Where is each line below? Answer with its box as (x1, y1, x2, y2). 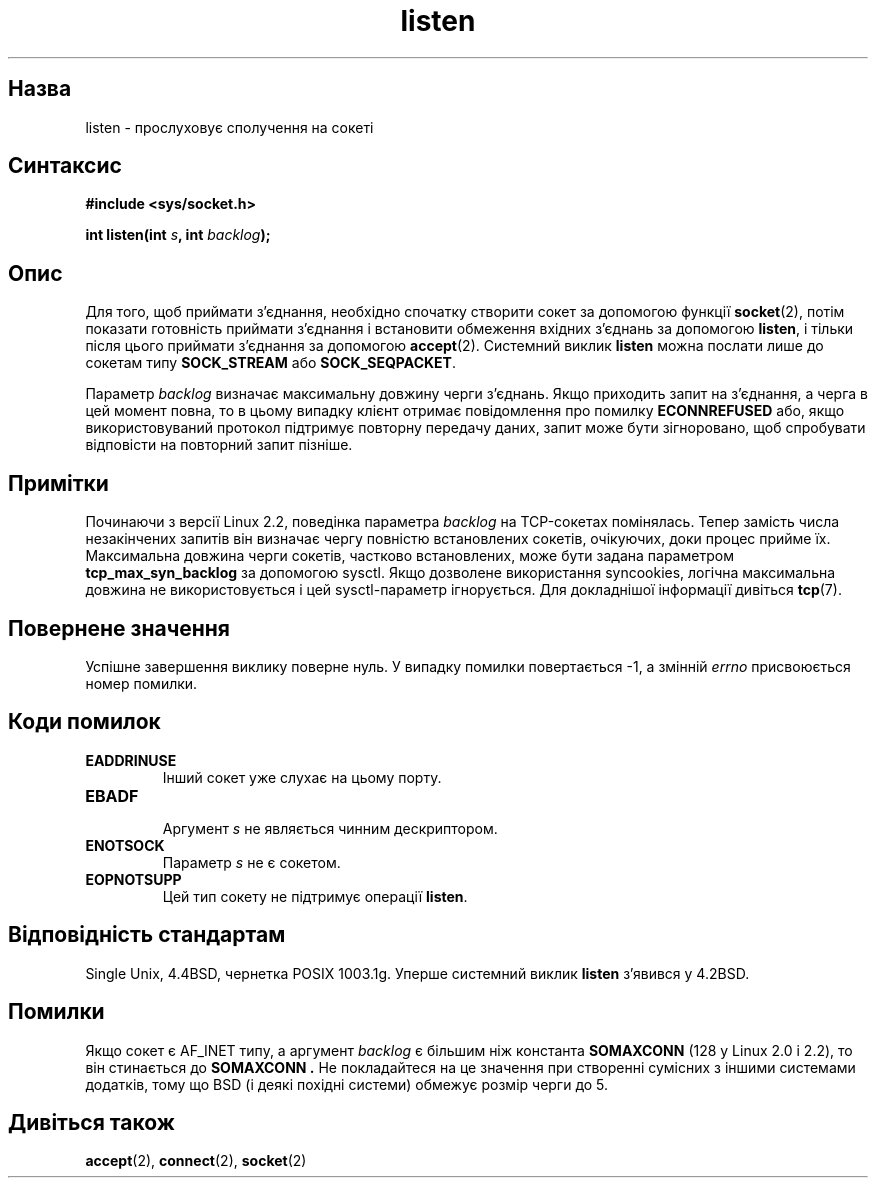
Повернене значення (8, 615, 230, 641)
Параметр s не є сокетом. (162, 853, 341, 871)
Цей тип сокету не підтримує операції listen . (162, 887, 468, 905)
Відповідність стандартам (8, 922, 286, 948)
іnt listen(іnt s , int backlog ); (85, 226, 271, 244)
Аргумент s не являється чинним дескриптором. (162, 819, 498, 837)
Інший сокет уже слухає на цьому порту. (162, 768, 442, 786)
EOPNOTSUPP (85, 870, 182, 888)
